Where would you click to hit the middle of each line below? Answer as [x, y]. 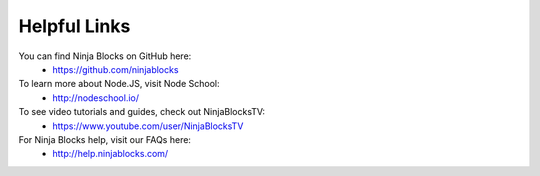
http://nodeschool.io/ [96, 97]
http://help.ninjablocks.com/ [110, 154]
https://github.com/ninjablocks [115, 69]
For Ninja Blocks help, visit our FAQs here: [105, 139]
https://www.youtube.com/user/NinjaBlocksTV [148, 126]
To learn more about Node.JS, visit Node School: [119, 84]
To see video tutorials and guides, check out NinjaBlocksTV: [141, 112]
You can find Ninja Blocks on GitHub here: [105, 56]
